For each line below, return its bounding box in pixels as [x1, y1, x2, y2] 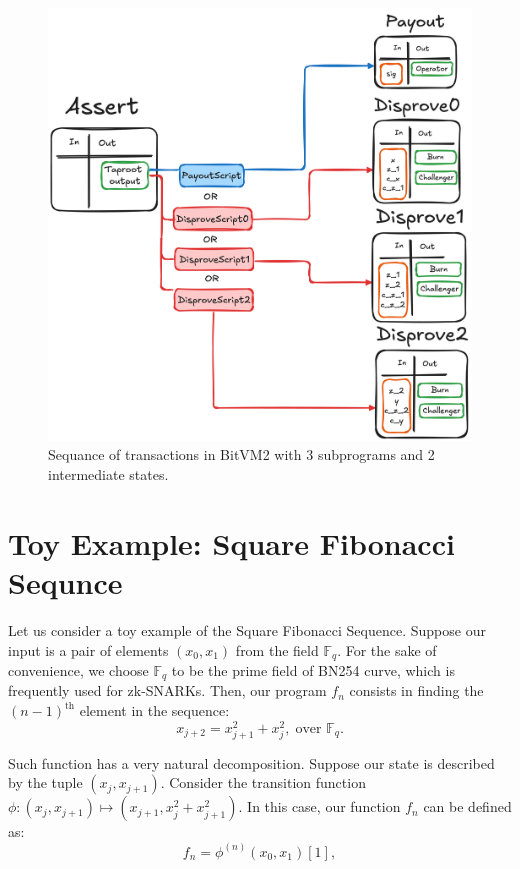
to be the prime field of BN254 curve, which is [171, 660, 455, 681]
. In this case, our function [238, 796, 401, 817]
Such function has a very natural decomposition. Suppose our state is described [8, 752, 495, 773]
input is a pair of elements [8, 639, 169, 660]
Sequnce [8, 562, 123, 603]
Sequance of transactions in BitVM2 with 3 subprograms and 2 [48, 444, 435, 465]
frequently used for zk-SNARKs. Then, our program [8, 680, 327, 701]
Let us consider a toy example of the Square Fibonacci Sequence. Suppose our [8, 619, 486, 640]
